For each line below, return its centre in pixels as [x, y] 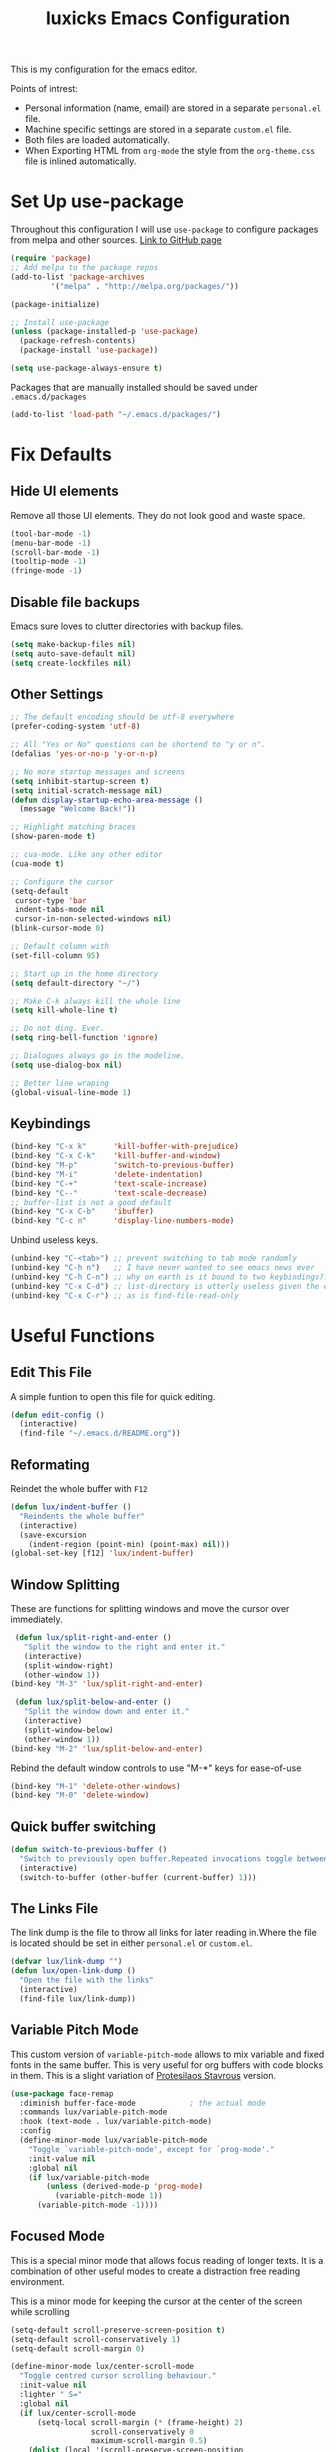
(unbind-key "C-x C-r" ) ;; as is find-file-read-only [125, 1295]
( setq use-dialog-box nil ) [66, 1065]
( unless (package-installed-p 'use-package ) [104, 332]
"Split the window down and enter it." [106, 1712]
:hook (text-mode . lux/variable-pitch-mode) [116, 2122]
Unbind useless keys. [54, 1240]
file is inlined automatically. [80, 161]
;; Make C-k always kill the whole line [96, 1001]
